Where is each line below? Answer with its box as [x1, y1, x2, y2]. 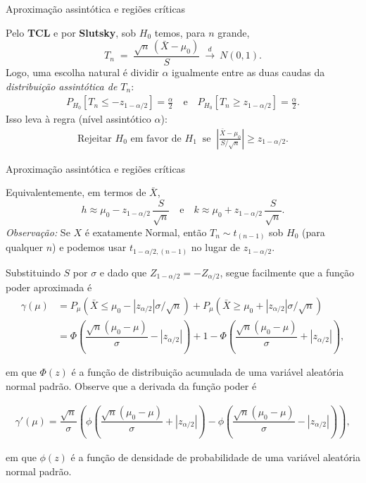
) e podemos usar [52, 240, 127, 255]
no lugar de [191, 240, 241, 255]
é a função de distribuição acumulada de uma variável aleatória [71, 365, 344, 379]
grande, [217, 25, 250, 39]
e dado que [99, 264, 147, 279]
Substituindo [6, 264, 61, 279]
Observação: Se [6, 224, 70, 239]
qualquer [6, 240, 43, 255]
